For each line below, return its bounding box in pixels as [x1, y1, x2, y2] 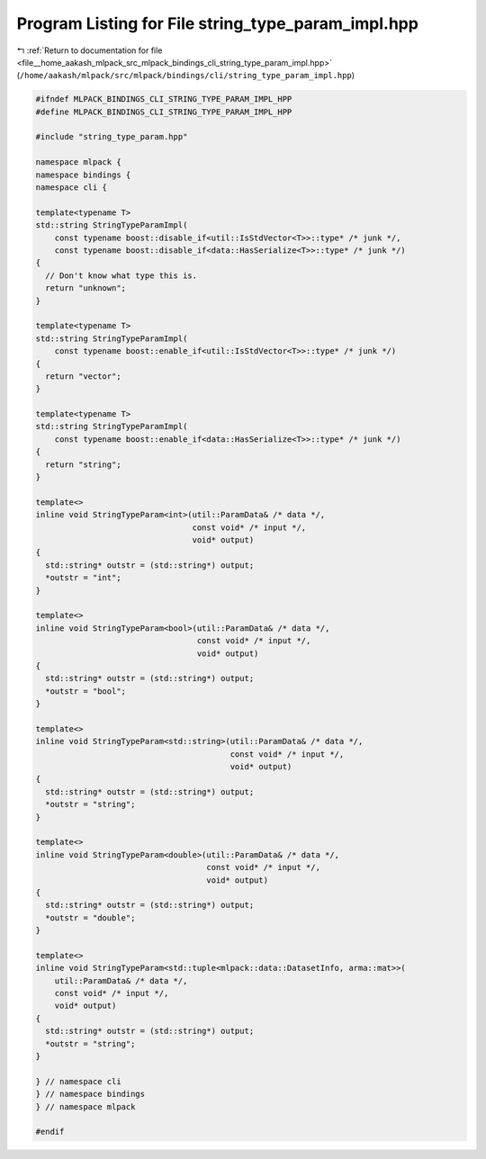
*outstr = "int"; [45, 572, 121, 583]
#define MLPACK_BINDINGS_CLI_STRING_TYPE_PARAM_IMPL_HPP [35, 106, 292, 117]
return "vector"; [45, 371, 121, 382]
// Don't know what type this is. [45, 270, 198, 281]
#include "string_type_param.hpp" [35, 131, 188, 142]
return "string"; [45, 459, 121, 470]
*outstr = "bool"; [45, 686, 126, 696]
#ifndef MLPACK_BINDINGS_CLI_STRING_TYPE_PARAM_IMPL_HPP [35, 94, 292, 104]
